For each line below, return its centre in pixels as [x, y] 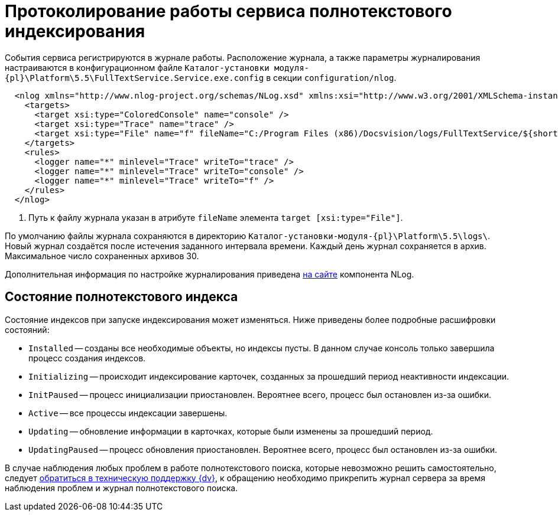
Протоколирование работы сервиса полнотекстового [228, 11]
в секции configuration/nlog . [331, 77]
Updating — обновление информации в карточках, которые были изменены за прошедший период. [231, 431]
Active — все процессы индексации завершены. [128, 413]
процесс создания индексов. [87, 358]
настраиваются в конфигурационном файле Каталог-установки [137, 67]
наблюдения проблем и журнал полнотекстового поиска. [121, 488]
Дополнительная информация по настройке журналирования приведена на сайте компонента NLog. [210, 274]
